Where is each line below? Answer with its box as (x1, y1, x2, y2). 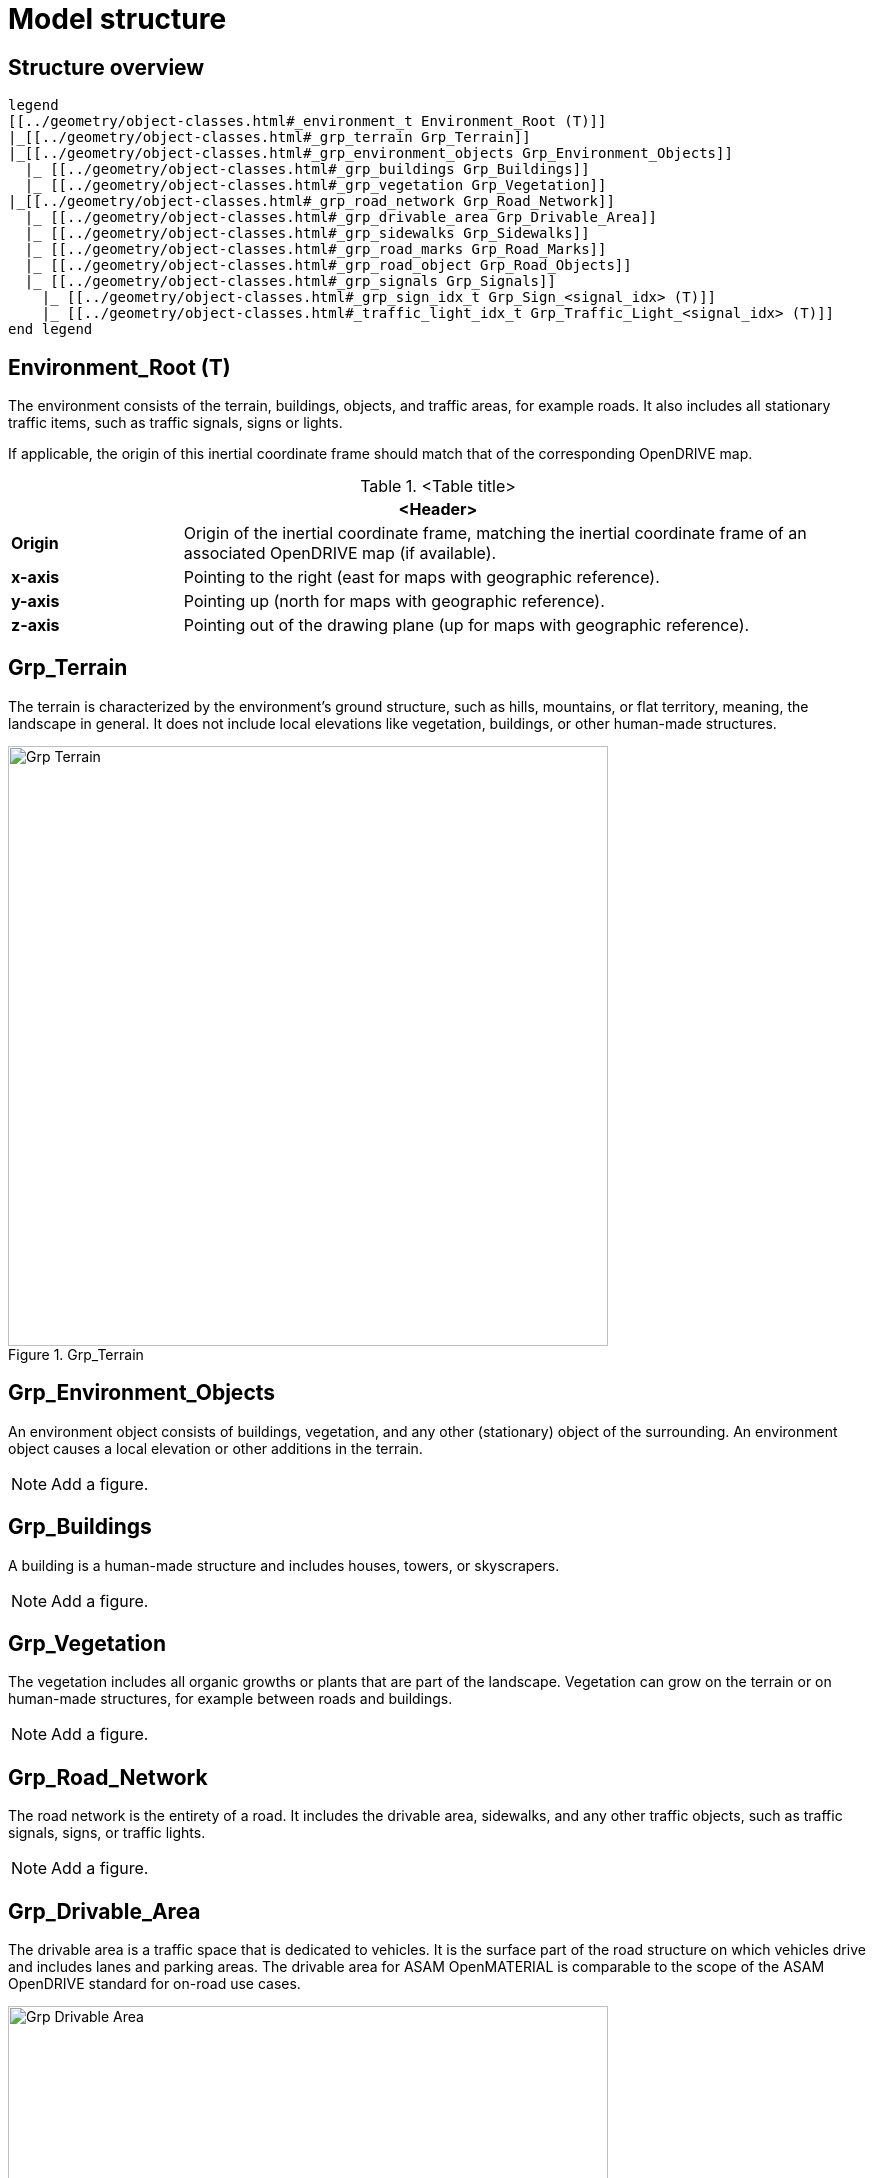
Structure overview (8, 54, 205, 80)
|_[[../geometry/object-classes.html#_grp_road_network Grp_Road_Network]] (8, 193, 615, 210)
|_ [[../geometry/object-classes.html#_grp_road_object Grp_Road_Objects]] (24, 257, 632, 274)
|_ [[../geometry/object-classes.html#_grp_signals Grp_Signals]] (24, 273, 556, 290)
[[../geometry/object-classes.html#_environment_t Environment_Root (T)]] (8, 113, 607, 130)
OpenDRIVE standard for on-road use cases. (8, 1975, 301, 1993)
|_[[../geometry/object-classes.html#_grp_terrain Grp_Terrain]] (8, 129, 531, 146)
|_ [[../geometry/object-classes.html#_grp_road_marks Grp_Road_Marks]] (24, 241, 607, 258)
